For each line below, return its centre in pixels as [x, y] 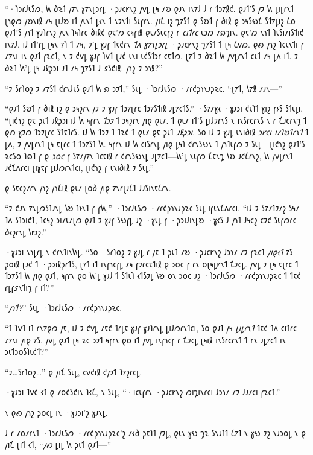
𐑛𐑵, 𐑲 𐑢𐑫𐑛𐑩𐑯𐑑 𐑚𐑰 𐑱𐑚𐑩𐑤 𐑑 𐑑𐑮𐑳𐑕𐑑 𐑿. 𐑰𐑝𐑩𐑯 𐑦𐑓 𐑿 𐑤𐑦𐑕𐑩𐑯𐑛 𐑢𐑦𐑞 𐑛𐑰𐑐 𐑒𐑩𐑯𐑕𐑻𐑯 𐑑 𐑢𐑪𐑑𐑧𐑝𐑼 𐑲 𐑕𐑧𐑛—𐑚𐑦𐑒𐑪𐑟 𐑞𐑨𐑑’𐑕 [155, 143]
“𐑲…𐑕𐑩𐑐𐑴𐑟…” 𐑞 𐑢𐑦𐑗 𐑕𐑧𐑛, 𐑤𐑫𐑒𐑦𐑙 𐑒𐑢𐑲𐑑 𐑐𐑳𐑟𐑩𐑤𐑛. [74, 371]
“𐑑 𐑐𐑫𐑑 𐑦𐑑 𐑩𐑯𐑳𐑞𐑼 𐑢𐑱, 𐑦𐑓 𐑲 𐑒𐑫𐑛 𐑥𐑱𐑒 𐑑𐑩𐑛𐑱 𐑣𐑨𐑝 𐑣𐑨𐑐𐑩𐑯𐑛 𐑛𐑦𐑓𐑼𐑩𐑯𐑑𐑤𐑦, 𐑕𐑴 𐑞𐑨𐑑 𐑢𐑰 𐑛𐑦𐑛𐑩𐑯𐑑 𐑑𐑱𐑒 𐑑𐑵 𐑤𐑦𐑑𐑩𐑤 [151, 328]
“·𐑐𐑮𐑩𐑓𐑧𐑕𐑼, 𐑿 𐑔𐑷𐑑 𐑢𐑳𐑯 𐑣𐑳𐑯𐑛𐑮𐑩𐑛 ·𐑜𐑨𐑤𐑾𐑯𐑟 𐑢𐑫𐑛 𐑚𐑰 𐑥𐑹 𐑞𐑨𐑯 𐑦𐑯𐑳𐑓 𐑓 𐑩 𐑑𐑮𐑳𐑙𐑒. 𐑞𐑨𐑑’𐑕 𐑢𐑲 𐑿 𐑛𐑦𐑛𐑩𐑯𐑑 [150, 8]
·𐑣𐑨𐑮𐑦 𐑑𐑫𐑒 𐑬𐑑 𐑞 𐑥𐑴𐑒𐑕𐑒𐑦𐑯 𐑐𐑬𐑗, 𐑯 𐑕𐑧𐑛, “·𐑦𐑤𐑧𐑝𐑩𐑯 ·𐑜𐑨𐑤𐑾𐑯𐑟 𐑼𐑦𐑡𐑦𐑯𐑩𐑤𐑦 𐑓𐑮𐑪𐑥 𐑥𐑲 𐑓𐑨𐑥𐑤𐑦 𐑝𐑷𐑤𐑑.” [143, 392]
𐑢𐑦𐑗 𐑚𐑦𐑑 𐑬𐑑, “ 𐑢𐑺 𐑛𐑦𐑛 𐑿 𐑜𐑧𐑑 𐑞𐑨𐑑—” [58, 444]
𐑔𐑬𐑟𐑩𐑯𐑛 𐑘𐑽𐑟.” [26, 231]
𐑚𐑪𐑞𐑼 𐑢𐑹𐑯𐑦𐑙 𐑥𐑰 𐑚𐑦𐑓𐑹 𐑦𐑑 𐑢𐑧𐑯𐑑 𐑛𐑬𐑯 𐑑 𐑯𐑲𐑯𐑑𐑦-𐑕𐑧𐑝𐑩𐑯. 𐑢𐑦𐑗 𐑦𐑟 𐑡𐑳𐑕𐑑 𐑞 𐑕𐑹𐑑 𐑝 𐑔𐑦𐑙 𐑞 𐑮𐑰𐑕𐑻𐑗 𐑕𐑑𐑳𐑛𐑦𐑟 [144, 20]
